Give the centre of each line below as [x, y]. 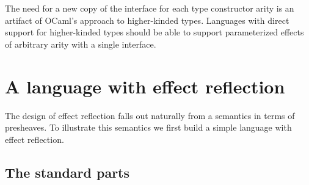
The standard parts [67, 172]
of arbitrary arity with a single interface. [81, 44]
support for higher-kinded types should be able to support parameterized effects [154, 32]
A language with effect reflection [145, 86]
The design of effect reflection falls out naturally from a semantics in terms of [150, 115]
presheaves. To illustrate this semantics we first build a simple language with [148, 127]
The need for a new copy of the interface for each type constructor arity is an [150, 8]
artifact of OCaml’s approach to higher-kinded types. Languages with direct [147, 20]
